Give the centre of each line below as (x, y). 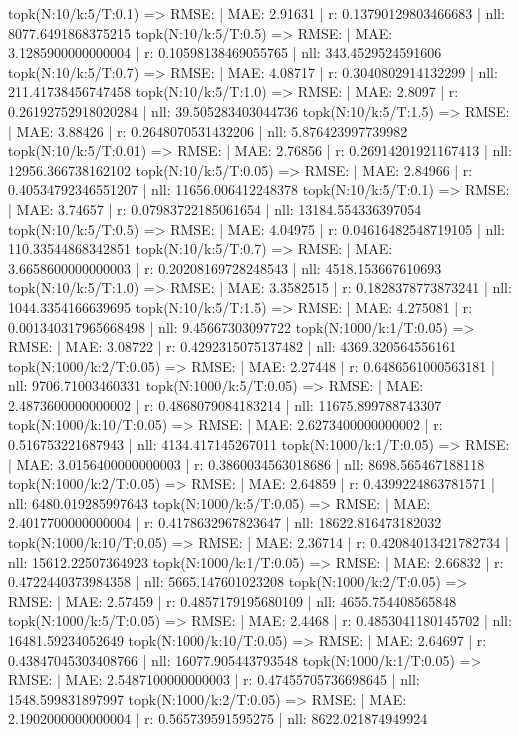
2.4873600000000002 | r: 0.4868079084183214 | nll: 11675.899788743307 (225, 404)
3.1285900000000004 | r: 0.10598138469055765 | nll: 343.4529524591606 (225, 52)
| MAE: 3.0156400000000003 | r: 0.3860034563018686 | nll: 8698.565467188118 (246, 463)
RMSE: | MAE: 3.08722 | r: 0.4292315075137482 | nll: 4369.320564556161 (232, 346)
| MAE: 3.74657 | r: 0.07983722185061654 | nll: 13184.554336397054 (215, 208)
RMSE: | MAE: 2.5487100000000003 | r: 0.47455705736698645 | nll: (214, 679)
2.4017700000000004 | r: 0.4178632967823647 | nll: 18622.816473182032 (225, 522)
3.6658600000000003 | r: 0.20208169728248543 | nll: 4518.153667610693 (225, 267)
